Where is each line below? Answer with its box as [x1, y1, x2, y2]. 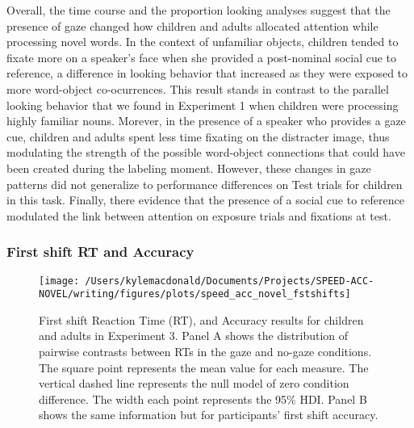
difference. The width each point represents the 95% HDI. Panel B [39, 390, 367, 407]
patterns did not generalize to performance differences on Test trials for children [6, 175, 403, 192]
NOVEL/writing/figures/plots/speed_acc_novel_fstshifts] [39, 288, 351, 300]
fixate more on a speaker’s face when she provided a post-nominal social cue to [6, 48, 397, 65]
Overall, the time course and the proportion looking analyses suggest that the [6, 2, 391, 18]
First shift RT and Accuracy [6, 241, 194, 262]
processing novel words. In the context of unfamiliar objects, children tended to [6, 33, 399, 50]
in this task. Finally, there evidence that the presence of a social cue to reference [6, 191, 404, 208]
